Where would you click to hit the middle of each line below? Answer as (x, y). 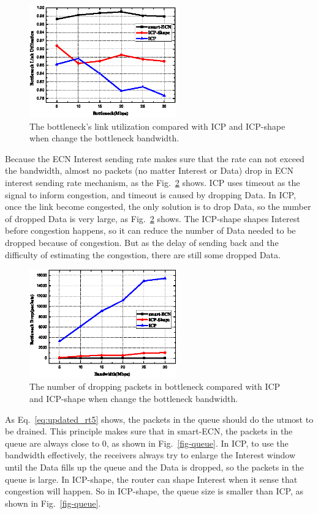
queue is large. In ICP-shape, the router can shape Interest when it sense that (151, 479)
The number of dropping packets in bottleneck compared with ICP (155, 386)
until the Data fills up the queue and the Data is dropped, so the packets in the (154, 467)
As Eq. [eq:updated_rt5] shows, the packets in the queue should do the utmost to (159, 419)
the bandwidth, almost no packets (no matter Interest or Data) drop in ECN (149, 170)
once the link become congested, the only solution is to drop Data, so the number (158, 207)
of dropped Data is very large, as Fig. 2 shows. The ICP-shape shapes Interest (153, 218)
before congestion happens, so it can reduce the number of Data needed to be (150, 230)
